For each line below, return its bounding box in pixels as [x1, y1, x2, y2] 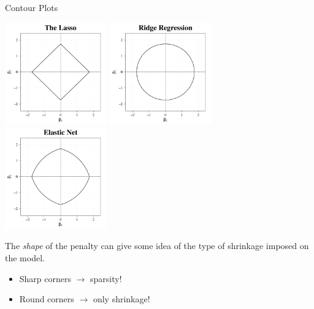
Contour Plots [5, 1, 58, 13]
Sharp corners [19, 272, 72, 285]
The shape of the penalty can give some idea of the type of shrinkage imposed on [5, 239, 309, 252]
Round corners [19, 292, 74, 305]
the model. [5, 251, 45, 264]
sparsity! [90, 272, 122, 285]
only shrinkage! [93, 292, 150, 305]
